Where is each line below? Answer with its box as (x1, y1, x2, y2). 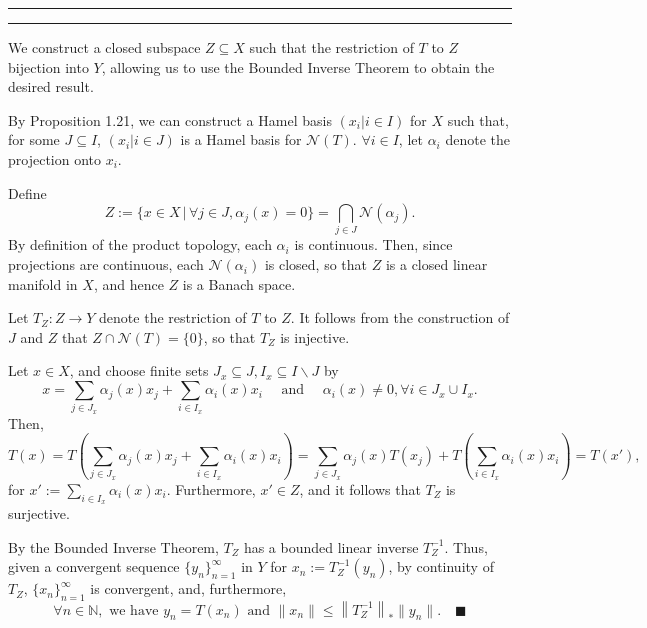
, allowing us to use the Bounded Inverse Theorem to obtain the (101, 56, 495, 77)
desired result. (8, 76, 94, 97)
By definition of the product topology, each (8, 234, 272, 255)
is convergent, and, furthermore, (90, 578, 287, 599)
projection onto (8, 148, 102, 169)
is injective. (280, 326, 350, 347)
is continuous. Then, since (294, 234, 453, 255)
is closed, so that (264, 254, 367, 275)
